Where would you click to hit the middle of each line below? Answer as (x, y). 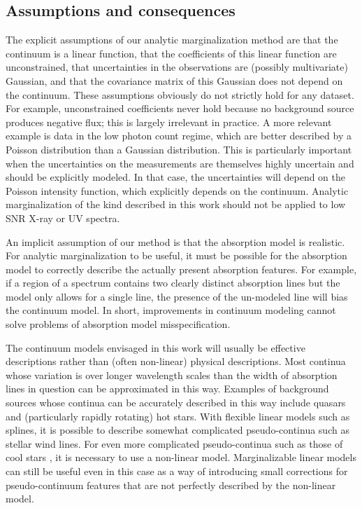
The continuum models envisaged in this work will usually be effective (155, 347)
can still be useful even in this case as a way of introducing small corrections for (177, 471)
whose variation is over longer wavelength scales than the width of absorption (172, 375)
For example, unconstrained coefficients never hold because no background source (180, 108)
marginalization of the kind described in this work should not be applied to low (176, 204)
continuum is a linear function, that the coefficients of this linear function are (171, 53)
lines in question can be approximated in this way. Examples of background (167, 389)
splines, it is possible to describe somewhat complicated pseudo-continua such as (178, 430)
